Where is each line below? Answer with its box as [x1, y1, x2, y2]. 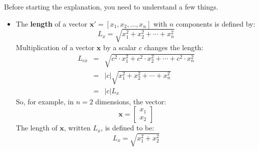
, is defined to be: [101, 122, 154, 133]
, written [64, 122, 91, 133]
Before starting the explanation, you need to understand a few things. [4, 2, 218, 12]
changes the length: [144, 42, 203, 52]
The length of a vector [16, 18, 88, 29]
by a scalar [103, 42, 137, 52]
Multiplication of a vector [16, 42, 95, 52]
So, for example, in [16, 96, 74, 106]
